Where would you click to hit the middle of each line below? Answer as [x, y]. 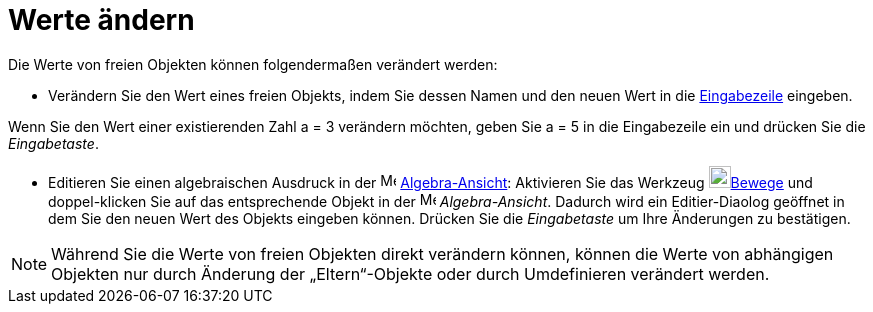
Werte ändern [101, 20]
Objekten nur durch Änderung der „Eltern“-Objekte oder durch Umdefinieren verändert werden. [410, 273]
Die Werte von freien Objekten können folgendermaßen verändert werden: [253, 64]
